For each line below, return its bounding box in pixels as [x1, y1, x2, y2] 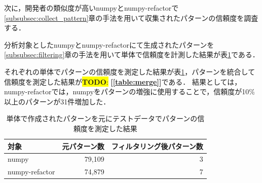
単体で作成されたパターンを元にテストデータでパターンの [6, 113, 198, 124]
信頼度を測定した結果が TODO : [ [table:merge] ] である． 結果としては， [4, 76, 242, 87]
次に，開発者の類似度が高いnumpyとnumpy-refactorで [4, 3, 179, 13]
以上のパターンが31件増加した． [4, 96, 110, 106]
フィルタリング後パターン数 [111, 140, 203, 151]
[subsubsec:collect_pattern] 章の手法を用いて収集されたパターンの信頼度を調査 [4, 12, 258, 23]
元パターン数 [62, 140, 104, 151]
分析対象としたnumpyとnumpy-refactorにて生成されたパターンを [4, 39, 214, 50]
